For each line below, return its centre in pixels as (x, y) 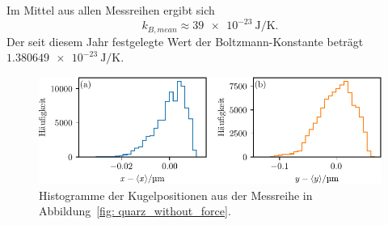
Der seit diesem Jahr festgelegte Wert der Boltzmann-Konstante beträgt (185, 41)
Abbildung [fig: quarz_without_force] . (135, 211)
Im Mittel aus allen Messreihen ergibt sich (111, 10)
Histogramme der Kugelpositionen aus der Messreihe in (176, 195)
